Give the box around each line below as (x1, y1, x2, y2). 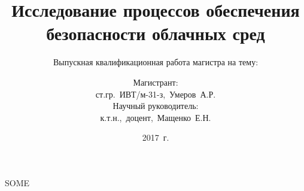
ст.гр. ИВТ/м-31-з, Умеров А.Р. (95, 87, 216, 100)
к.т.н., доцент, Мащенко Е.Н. (100, 111, 211, 123)
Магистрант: (133, 75, 178, 88)
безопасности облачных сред (46, 21, 265, 46)
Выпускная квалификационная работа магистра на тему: (53, 56, 259, 68)
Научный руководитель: (113, 99, 199, 112)
